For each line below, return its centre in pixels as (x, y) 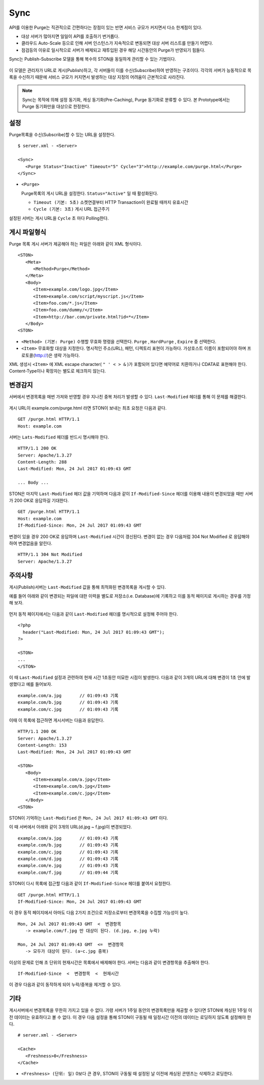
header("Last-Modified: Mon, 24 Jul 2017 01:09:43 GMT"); (94, 632)
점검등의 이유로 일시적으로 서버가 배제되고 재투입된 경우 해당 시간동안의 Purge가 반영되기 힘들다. (113, 50)
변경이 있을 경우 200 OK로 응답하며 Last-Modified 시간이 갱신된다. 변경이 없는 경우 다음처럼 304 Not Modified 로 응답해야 (129, 536)
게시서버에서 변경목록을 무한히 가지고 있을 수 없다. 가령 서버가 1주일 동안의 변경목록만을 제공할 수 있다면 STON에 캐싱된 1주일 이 (131, 1010)
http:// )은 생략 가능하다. (57, 355)
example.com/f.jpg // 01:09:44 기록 (68, 872)
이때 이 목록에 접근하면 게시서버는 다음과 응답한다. (57, 720)
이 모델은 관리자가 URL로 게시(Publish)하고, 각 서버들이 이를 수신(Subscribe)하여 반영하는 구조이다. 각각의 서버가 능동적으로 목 (130, 70)
